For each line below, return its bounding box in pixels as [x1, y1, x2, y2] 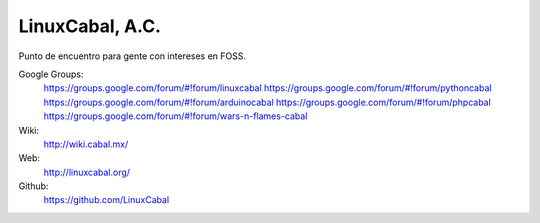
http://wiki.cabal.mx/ [43, 138, 129, 150]
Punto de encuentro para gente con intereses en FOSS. [18, 50, 247, 62]
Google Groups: [18, 68, 84, 80]
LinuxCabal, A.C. [18, 15, 162, 37]
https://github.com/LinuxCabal [43, 194, 170, 206]
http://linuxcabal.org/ [43, 166, 130, 178]
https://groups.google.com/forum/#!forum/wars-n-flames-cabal [43, 110, 308, 122]
